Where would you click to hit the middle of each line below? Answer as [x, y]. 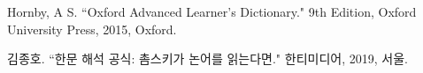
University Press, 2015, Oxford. [92, 29]
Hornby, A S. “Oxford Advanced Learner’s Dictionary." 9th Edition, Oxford [212, 11]
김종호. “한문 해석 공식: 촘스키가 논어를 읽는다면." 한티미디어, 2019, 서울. [208, 58]
